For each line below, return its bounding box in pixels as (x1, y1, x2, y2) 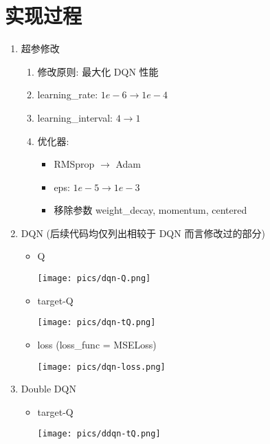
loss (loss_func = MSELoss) (37, 337, 157, 351)
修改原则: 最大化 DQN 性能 (37, 64, 159, 78)
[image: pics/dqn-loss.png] (37, 362, 166, 372)
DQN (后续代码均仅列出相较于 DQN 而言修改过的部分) (21, 225, 265, 240)
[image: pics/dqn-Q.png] (37, 274, 151, 284)
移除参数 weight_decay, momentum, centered (54, 203, 247, 217)
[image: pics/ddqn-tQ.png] (37, 429, 161, 439)
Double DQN (21, 381, 76, 396)
